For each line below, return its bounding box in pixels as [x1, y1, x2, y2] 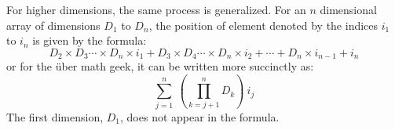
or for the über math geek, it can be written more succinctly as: [6, 58, 314, 74]
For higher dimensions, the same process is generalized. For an [6, 2, 306, 17]
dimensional [320, 2, 377, 17]
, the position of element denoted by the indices [148, 16, 379, 33]
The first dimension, [6, 108, 104, 125]
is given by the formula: [32, 32, 147, 49]
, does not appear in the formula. [120, 108, 280, 125]
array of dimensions [6, 16, 101, 33]
